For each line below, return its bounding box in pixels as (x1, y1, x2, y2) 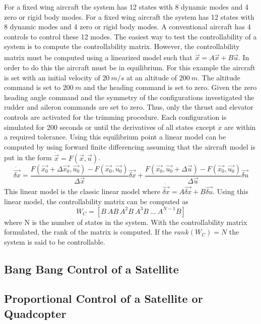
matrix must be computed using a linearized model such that (4, 52, 193, 63)
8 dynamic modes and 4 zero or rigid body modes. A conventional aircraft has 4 (4, 21, 251, 32)
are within (224, 121, 256, 132)
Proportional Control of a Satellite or (4, 291, 203, 306)
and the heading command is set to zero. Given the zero (83, 82, 257, 92)
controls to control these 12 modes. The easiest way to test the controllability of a (4, 31, 257, 41)
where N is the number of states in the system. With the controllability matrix (4, 216, 247, 227)
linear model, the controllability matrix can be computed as (4, 196, 188, 206)
